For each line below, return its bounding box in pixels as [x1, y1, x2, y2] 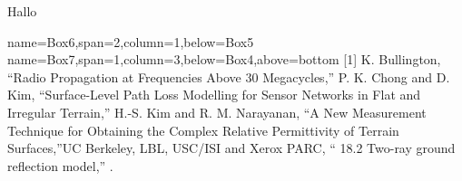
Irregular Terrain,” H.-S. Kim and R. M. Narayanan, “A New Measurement [7, 102, 427, 121]
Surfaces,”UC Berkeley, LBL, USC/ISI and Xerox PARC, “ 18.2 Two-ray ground [7, 138, 456, 157]
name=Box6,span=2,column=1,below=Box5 [7, 32, 254, 51]
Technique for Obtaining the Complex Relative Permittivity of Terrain [7, 120, 399, 139]
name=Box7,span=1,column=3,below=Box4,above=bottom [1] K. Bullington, [7, 50, 441, 69]
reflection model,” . [7, 156, 113, 175]
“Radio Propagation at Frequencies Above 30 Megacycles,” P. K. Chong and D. [7, 67, 450, 86]
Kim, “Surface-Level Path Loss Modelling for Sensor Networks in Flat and [7, 85, 421, 104]
